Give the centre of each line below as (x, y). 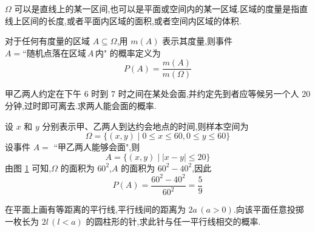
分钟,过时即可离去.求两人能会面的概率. (81, 106)
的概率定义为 (135, 52)
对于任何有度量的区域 (47, 41)
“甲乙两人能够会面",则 (97, 147)
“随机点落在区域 (54, 54)
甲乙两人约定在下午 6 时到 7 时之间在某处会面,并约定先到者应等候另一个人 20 (158, 94)
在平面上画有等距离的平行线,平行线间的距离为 (95, 209)
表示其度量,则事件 (198, 41)
